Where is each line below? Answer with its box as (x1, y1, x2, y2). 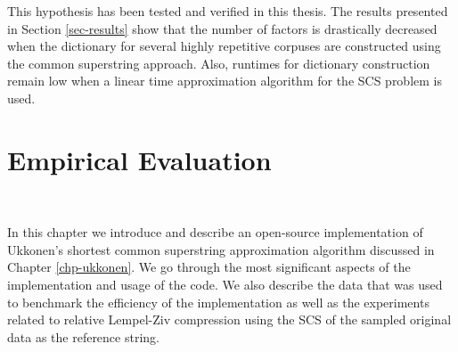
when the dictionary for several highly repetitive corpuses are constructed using (7, 37, 441, 55)
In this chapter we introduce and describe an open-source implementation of (7, 223, 423, 241)
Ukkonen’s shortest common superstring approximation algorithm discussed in (7, 240, 435, 258)
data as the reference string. (7, 327, 159, 346)
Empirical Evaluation (7, 141, 272, 177)
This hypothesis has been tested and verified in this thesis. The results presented (7, 2, 448, 20)
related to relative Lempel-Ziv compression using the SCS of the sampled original (7, 310, 452, 329)
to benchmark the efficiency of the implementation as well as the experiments (7, 292, 429, 311)
